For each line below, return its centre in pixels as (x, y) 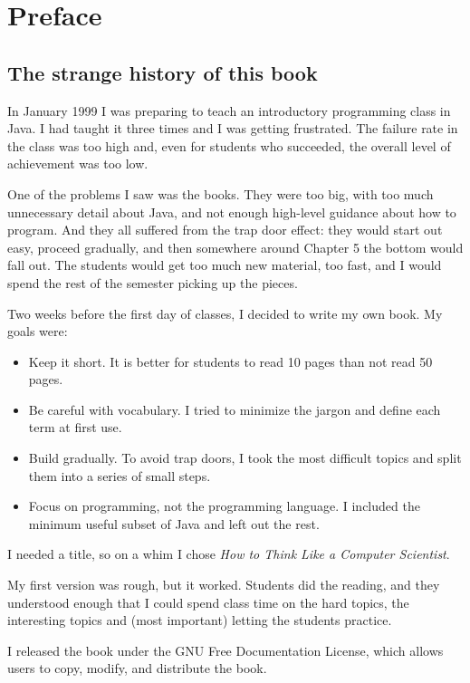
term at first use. (75, 427)
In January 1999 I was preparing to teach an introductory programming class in (229, 110)
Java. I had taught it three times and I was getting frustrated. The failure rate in (233, 128)
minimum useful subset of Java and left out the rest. (174, 523)
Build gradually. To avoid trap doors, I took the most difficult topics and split (245, 458)
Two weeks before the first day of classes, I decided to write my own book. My (225, 313)
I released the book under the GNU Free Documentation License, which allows (225, 650)
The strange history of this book (163, 72)
